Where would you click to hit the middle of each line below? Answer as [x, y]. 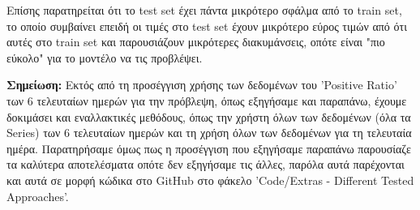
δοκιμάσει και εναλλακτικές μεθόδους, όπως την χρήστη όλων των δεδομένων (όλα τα [209, 116]
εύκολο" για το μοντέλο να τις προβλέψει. [105, 57]
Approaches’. [38, 196]
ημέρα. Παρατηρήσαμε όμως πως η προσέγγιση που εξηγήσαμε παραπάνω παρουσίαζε [209, 148]
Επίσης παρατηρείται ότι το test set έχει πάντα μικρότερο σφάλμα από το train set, [204, 10]
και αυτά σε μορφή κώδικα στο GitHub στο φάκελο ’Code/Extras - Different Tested [210, 180]
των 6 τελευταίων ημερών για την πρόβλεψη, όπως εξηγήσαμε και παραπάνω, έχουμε [207, 100]
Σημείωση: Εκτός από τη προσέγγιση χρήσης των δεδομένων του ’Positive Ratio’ [202, 85]
